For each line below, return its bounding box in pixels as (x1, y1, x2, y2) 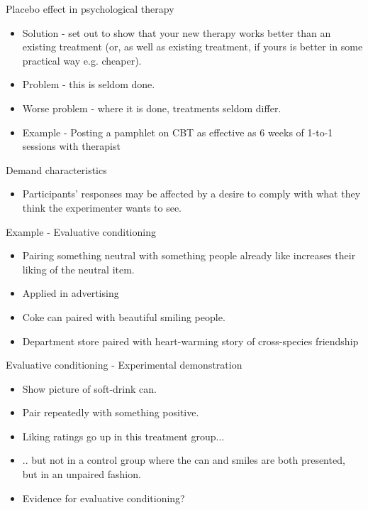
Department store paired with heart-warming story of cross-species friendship (22, 333, 359, 348)
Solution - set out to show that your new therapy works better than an (22, 25, 331, 40)
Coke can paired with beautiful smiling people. (22, 309, 225, 324)
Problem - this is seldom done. (22, 77, 155, 92)
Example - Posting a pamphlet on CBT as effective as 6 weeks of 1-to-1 (22, 124, 333, 139)
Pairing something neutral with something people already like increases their (22, 248, 356, 263)
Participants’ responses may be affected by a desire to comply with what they (22, 186, 361, 201)
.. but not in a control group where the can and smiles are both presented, (22, 452, 345, 467)
